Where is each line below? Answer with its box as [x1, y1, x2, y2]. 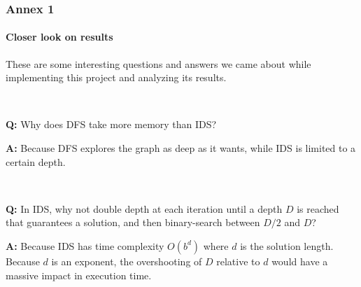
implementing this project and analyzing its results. [6, 70, 227, 85]
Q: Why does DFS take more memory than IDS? [6, 117, 217, 132]
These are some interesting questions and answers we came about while [6, 56, 311, 71]
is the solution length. [240, 238, 334, 253]
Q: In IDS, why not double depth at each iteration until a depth [6, 201, 283, 216]
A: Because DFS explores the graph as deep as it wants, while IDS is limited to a [6, 141, 356, 155]
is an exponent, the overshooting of [51, 253, 202, 268]
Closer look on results [6, 29, 113, 44]
